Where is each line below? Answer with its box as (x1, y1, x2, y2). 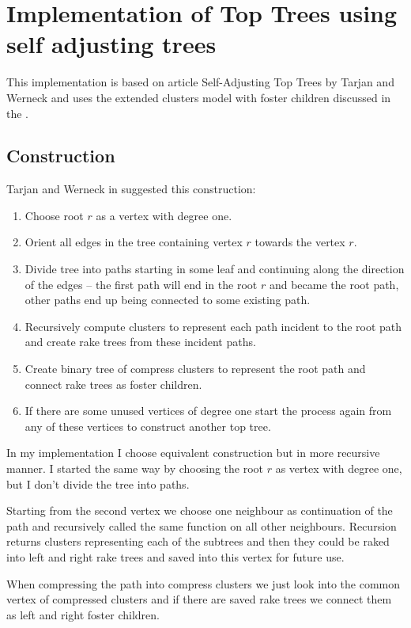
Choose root (25, 207, 84, 223)
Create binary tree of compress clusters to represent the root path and (25, 360, 366, 377)
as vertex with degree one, (275, 460, 402, 477)
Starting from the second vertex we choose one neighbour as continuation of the (6, 502, 393, 519)
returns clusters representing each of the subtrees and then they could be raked (6, 533, 390, 550)
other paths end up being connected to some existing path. (25, 291, 311, 308)
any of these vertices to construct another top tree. (25, 417, 271, 434)
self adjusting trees (6, 28, 217, 60)
